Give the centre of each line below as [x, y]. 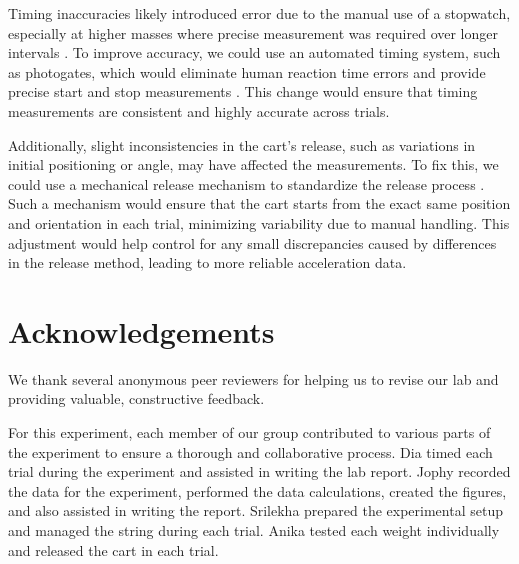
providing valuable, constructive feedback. [136, 398]
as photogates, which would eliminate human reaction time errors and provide [247, 71]
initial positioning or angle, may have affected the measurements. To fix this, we [253, 164]
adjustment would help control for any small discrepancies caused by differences [252, 242]
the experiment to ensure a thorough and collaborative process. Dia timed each [250, 451]
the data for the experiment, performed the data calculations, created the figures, [257, 490]
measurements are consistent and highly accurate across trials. [199, 110]
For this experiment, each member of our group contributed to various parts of [249, 432]
